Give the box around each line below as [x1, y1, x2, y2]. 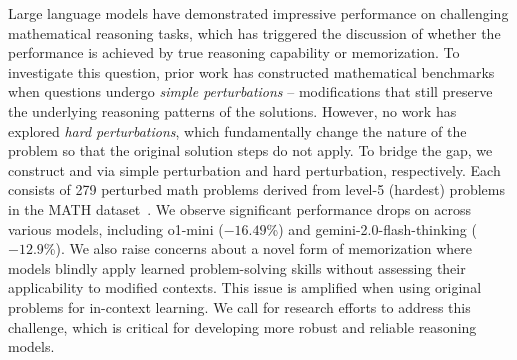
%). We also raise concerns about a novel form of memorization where [43, 238, 472, 259]
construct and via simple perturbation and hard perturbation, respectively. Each [8, 159, 501, 180]
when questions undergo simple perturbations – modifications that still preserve [8, 81, 493, 102]
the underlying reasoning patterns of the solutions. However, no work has [8, 100, 457, 121]
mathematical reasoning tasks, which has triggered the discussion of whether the [8, 22, 501, 43]
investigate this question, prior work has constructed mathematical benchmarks [8, 61, 495, 82]
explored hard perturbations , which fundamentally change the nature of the [8, 120, 467, 141]
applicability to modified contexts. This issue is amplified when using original [8, 277, 482, 298]
